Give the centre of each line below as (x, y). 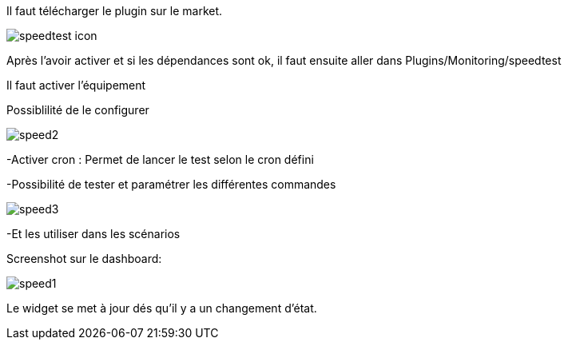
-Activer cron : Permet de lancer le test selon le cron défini (160, 159)
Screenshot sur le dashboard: (84, 259)
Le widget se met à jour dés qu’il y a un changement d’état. (162, 308)
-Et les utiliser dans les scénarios (93, 234)
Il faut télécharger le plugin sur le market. (115, 11)
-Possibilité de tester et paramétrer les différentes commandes (171, 184)
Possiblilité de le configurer (78, 110)
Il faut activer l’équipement (76, 85)
